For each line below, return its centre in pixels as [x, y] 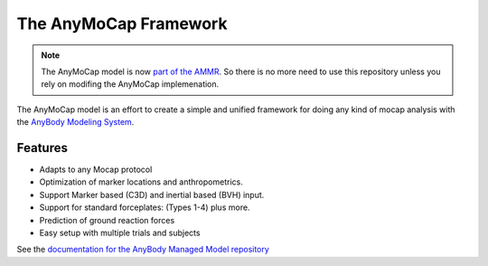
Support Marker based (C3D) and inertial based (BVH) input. [152, 195]
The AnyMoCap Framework [122, 24]
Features [42, 148]
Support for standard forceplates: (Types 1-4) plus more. [145, 207]
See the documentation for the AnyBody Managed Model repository [143, 250]
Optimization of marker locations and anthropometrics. [141, 182]
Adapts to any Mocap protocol [96, 170]
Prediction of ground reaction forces [107, 220]
